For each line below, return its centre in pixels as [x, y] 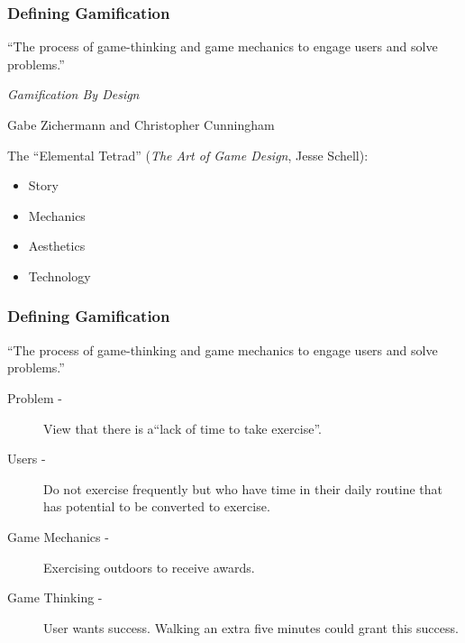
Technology [59, 276]
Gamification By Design [73, 94]
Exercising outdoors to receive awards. [149, 567]
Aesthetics [57, 246]
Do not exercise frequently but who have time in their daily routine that [243, 488]
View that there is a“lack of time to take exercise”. [182, 428]
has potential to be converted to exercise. [157, 506]
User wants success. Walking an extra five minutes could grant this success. [251, 627]
